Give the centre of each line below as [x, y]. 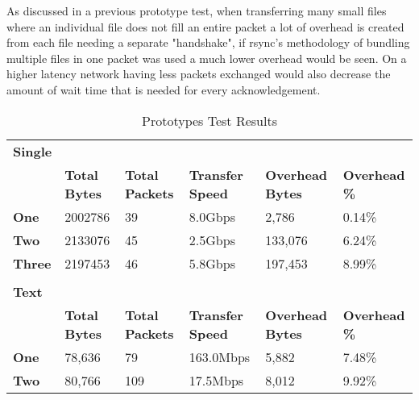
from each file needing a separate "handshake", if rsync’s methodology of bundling [208, 42]
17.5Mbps [216, 380]
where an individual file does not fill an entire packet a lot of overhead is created [205, 26]
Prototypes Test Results [209, 120]
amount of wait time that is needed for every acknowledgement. [164, 89]
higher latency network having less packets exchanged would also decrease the [199, 74]
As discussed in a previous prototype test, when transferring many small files [197, 10]
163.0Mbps [220, 356]
